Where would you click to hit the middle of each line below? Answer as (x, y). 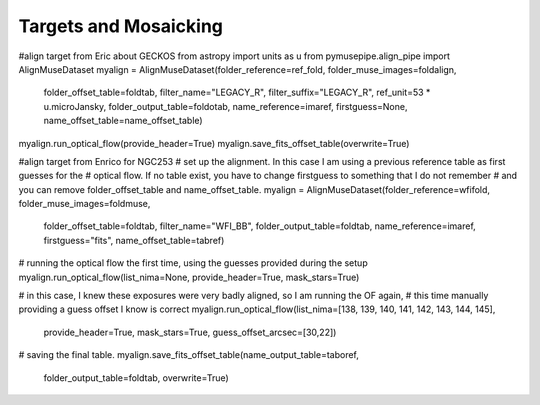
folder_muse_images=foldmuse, (84, 204)
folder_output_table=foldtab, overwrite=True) (136, 377)
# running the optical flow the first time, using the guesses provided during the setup (193, 263)
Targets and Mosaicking (121, 26)
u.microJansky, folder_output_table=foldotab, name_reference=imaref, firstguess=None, (225, 106)
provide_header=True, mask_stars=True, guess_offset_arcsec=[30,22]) (190, 332)
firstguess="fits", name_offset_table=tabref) (134, 240)
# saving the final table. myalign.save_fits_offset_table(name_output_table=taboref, (189, 355)
